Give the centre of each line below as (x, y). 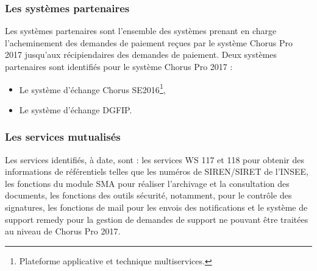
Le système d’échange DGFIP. (76, 109)
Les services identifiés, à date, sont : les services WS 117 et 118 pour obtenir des (155, 159)
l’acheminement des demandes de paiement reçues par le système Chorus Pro (149, 42)
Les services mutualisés (63, 137)
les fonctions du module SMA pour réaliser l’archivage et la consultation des (147, 183)
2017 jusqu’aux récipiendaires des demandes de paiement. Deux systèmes (141, 55)
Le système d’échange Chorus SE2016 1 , (92, 88)
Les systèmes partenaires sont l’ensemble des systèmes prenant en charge (141, 31)
